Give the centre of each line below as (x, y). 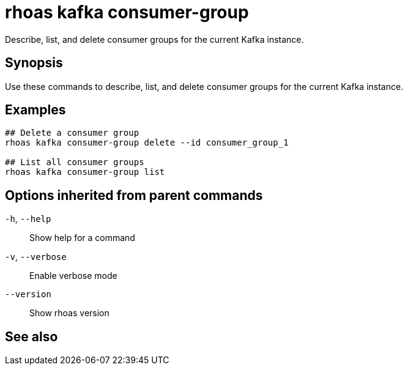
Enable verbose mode (73, 276)
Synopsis (34, 63)
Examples (35, 110)
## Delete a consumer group (72, 133)
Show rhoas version (69, 313)
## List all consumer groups (75, 162)
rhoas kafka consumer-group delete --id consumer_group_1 (147, 143)
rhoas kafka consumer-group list (85, 172)
